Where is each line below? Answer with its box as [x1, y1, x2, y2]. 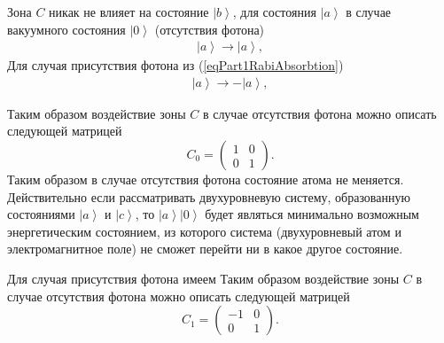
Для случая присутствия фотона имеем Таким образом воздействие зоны [7, 269, 400, 287]
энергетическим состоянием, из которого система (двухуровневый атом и [7, 222, 401, 240]
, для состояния [232, 3, 316, 20]
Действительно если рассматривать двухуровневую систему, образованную [7, 187, 410, 206]
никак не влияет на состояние [49, 3, 209, 20]
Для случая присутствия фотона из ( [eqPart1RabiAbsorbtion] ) [7, 56, 344, 74]
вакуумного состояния [7, 19, 126, 38]
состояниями [7, 205, 75, 223]
